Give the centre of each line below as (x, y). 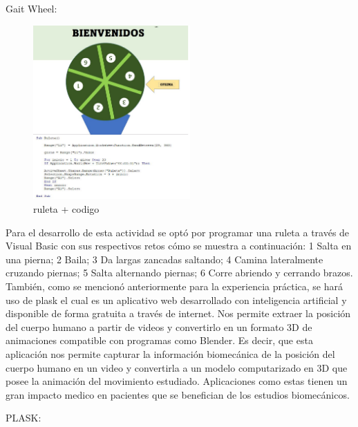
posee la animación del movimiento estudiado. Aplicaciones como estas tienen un (177, 381)
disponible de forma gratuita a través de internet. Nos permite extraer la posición (178, 313)
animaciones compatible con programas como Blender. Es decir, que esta (159, 340)
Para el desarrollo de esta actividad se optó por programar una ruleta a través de (178, 232)
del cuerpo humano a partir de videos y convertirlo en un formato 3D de (159, 326)
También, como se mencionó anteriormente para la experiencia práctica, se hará (175, 286)
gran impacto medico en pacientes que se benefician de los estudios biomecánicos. (178, 394)
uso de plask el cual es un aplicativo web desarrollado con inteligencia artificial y (176, 300)
